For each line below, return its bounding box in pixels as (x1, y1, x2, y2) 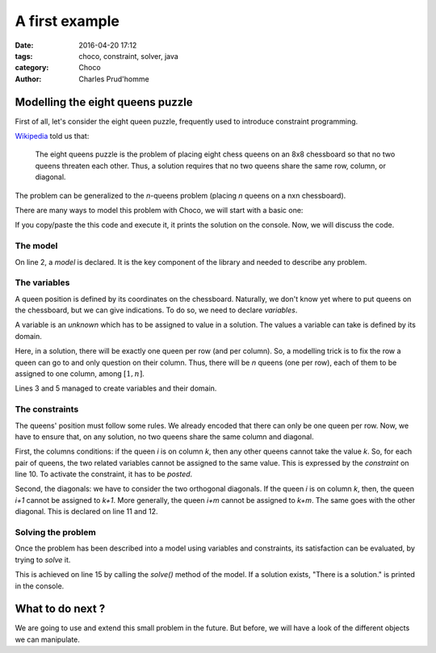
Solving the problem (15, 527, 96, 538)
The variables (15, 277, 70, 288)
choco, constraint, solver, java (78, 51, 179, 61)
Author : (15, 73, 42, 84)
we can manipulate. (15, 634, 81, 644)
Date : (15, 40, 34, 50)
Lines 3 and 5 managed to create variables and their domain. (15, 383, 217, 393)
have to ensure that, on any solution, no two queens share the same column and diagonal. (15, 432, 314, 442)
